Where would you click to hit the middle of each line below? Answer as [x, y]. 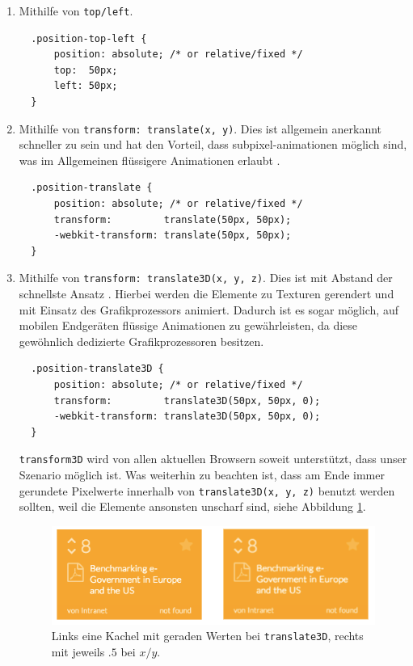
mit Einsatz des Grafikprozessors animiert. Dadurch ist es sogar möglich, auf [209, 309]
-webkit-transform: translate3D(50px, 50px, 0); [187, 417]
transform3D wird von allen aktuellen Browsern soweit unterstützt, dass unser [213, 459]
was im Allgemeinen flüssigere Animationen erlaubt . [150, 160]
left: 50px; [86, 86]
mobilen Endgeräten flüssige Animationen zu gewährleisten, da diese [188, 325]
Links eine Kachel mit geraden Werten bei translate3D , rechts [207, 636]
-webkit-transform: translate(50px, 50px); [173, 236]
